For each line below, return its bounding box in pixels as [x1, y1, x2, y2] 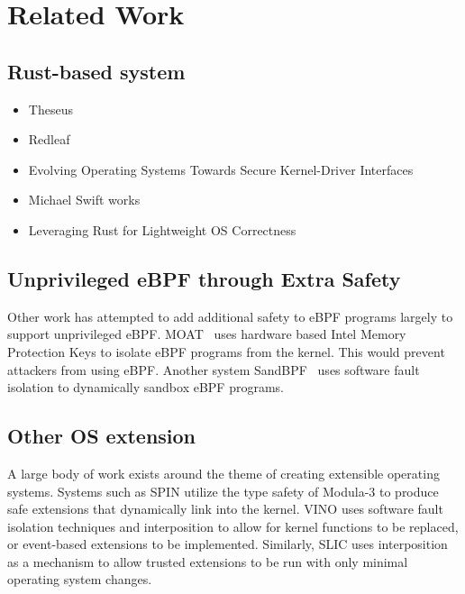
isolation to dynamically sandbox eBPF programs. [7, 378, 284, 397]
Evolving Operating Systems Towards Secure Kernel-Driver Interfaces [28, 160, 414, 178]
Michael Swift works [28, 190, 141, 209]
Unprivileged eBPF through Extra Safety [7, 264, 401, 292]
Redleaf [28, 130, 70, 149]
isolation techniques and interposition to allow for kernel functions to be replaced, [7, 516, 459, 535]
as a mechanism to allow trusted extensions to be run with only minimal [7, 552, 408, 571]
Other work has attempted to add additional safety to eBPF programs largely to [7, 306, 453, 325]
